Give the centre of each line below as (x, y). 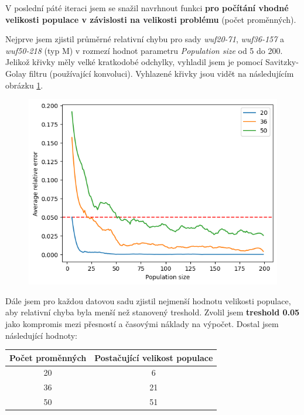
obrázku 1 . (24, 85)
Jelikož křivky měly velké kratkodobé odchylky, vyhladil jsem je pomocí (134, 62)
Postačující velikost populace (154, 357)
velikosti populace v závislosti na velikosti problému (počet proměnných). (151, 19)
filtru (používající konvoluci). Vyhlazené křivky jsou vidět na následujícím (161, 73)
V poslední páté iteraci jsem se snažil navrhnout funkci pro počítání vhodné (147, 8)
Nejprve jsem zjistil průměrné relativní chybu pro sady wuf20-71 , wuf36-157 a (145, 39)
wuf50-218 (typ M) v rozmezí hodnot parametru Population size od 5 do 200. (144, 50)
